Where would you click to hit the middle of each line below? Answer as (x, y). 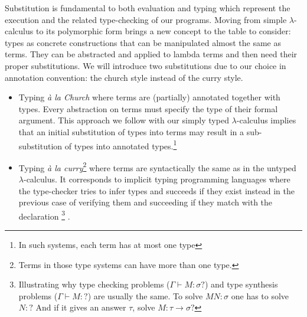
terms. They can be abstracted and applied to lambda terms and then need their (151, 54)
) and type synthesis (241, 284)
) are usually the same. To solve (145, 295)
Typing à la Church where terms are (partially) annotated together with (149, 97)
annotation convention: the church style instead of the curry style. (124, 77)
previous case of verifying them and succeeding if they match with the (146, 202)
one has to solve (260, 295)
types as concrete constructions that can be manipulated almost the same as (143, 42)
